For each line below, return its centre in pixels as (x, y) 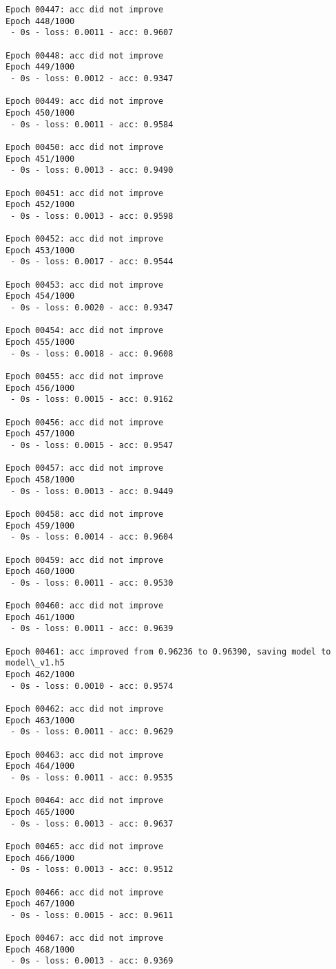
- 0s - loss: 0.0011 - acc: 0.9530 (92, 583)
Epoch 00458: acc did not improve (85, 514)
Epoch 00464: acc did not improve (85, 801)
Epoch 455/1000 (40, 342)
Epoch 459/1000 (40, 525)
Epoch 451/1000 (40, 159)
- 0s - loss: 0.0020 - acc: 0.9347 (92, 308)
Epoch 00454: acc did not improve (85, 331)
